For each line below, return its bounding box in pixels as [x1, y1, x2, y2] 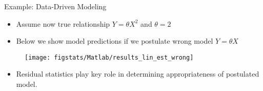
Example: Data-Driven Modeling [4, 1, 107, 11]
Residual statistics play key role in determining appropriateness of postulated [16, 68, 259, 79]
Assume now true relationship [16, 18, 110, 29]
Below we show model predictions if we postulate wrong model [16, 35, 213, 46]
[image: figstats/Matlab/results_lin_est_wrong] [25, 53, 194, 61]
